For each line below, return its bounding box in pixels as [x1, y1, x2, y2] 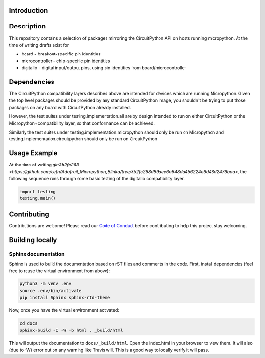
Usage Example [9, 149, 58, 157]
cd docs [19, 321, 38, 326]
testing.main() [19, 195, 56, 201]
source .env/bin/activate [19, 288, 82, 293]
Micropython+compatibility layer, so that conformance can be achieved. [9, 120, 155, 126]
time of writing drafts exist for [9, 42, 69, 48]
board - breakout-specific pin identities [21, 51, 101, 57]
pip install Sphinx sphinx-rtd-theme [19, 295, 110, 301]
